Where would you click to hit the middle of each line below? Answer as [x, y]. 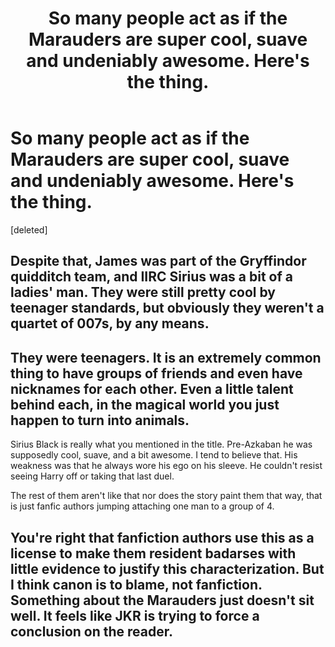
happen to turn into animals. [100, 420]
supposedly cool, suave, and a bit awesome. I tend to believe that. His [154, 455]
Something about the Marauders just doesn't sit [162, 600]
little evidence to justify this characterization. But [167, 568]
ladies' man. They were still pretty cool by [143, 292]
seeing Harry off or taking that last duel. [92, 476]
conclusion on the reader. [91, 631]
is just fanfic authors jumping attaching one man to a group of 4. [142, 506]
